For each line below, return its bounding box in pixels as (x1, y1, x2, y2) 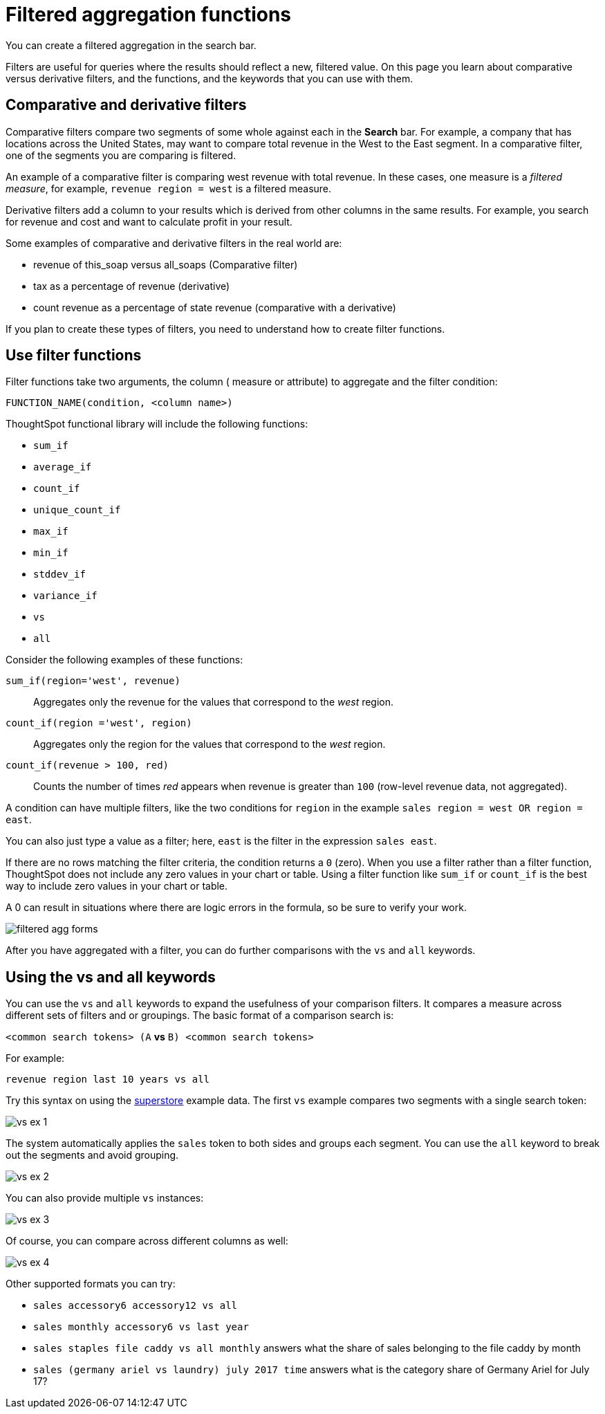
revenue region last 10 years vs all (6, 1074, 210, 1085)
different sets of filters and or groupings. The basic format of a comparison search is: (6, 1009, 394, 1022)
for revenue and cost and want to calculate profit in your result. (6, 215, 292, 228)
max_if (33, 526, 68, 538)
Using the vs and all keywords (6, 968, 216, 986)
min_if (33, 547, 68, 559)
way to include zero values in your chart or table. (6, 880, 228, 892)
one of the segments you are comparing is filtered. (6, 149, 236, 161)
